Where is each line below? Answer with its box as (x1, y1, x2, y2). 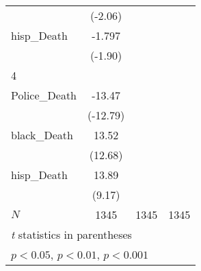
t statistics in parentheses (11, 226, 132, 242)
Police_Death (11, 87, 77, 103)
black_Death (11, 127, 73, 143)
